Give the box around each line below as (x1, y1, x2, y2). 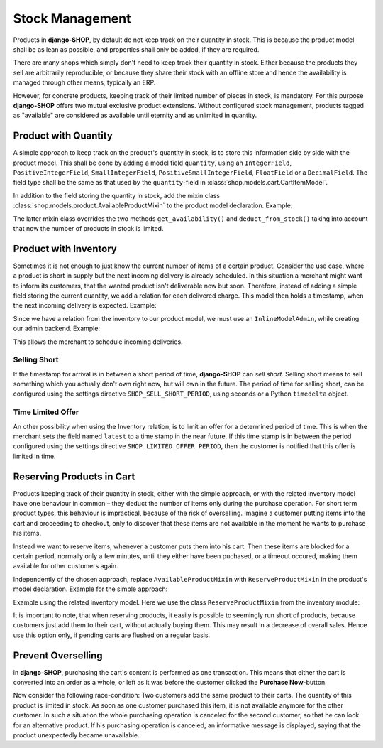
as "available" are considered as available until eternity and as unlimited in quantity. (13, 111, 257, 120)
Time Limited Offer (13, 407, 79, 417)
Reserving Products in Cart (13, 470, 135, 482)
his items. (13, 529, 42, 538)
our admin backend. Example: (13, 324, 101, 333)
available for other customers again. (13, 562, 118, 570)
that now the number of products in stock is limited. (13, 224, 164, 232)
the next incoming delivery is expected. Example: (13, 301, 157, 310)
